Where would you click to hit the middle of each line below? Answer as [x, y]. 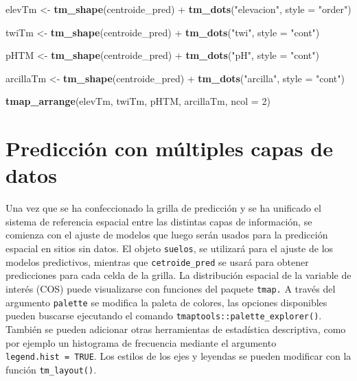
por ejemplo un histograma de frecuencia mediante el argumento [141, 342]
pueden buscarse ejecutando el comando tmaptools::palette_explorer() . [164, 316]
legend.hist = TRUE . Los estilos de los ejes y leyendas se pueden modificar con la [178, 356]
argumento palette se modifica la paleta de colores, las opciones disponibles [166, 302]
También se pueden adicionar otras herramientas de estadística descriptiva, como [176, 329]
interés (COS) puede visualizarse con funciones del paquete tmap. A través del [171, 288]
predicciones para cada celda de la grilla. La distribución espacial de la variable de [178, 275]
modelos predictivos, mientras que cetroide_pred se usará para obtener [157, 261]
